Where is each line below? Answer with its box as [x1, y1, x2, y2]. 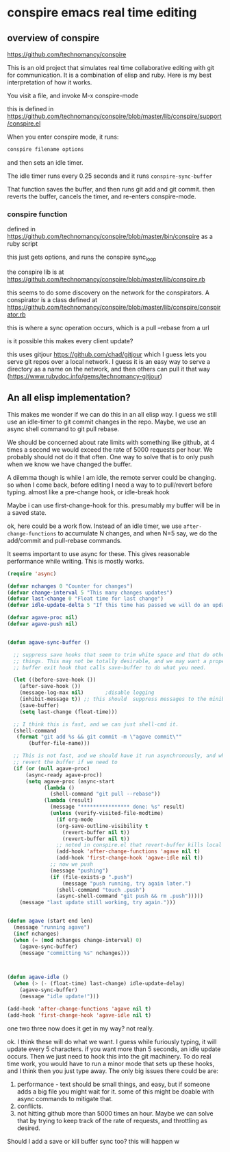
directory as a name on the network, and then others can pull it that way [7, 365, 211, 373]
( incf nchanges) [13, 930, 60, 937]
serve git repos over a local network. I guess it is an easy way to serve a [7, 357, 211, 365]
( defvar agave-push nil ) [7, 621, 78, 627]
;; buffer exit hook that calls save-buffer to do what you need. [13, 664, 207, 671]
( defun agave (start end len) [7, 918, 94, 925]
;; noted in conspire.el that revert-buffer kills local [55, 842, 222, 849]
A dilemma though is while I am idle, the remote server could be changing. [7, 473, 217, 481]
